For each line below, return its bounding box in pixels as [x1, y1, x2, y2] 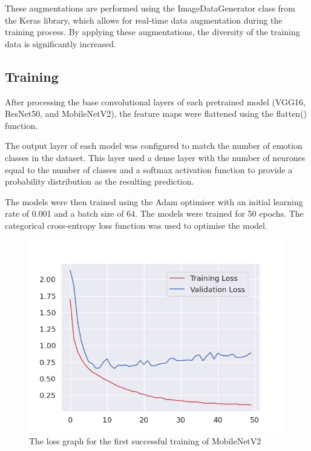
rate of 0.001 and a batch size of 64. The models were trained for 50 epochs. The [5, 207, 304, 220]
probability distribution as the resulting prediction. [5, 175, 194, 188]
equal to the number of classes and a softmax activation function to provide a [5, 163, 293, 176]
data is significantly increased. [5, 37, 116, 50]
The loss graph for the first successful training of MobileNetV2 [29, 435, 261, 447]
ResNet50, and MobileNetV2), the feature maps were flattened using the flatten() [5, 107, 307, 120]
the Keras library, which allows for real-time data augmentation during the [5, 13, 283, 26]
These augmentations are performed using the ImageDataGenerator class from [5, 2, 295, 14]
